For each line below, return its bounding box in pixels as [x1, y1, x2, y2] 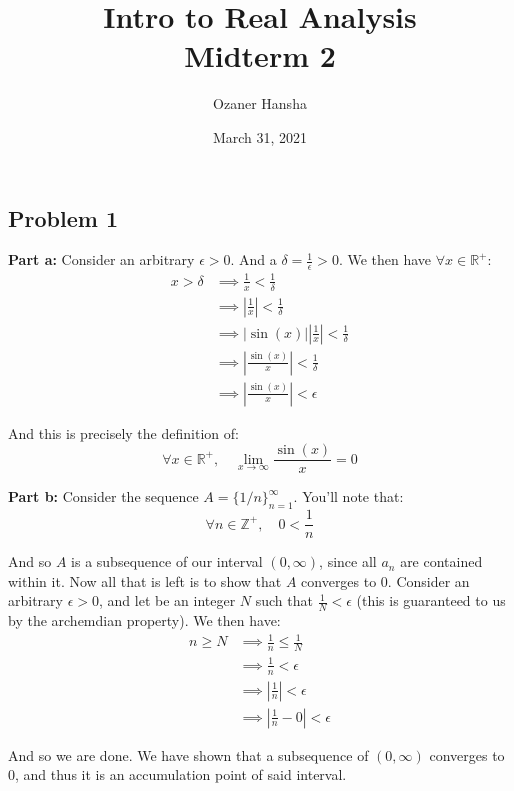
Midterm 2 [184, 35, 336, 76]
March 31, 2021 [212, 126, 308, 147]
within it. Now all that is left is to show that [8, 570, 282, 591]
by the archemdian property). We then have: [8, 610, 281, 631]
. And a [230, 249, 277, 270]
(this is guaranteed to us [356, 590, 506, 611]
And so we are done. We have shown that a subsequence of [8, 744, 369, 765]
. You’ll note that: [293, 486, 404, 507]
